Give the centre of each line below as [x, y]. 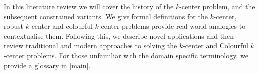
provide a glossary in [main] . [47, 65]
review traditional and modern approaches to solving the [91, 45]
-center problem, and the [217, 6]
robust [14, 26]
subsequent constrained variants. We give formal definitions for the [106, 16]
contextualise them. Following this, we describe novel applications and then [119, 36]
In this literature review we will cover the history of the [89, 6]
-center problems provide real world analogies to [172, 26]
